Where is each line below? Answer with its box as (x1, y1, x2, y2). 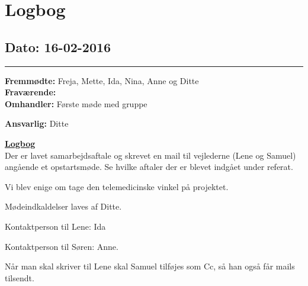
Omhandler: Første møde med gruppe (5, 97, 147, 110)
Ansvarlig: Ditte (5, 117, 69, 130)
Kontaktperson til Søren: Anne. (5, 240, 118, 252)
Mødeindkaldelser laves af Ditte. (5, 200, 122, 213)
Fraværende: (5, 86, 56, 98)
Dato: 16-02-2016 (5, 37, 111, 56)
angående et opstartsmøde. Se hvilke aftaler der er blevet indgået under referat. (5, 160, 293, 173)
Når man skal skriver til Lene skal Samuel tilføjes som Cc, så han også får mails (5, 260, 295, 272)
